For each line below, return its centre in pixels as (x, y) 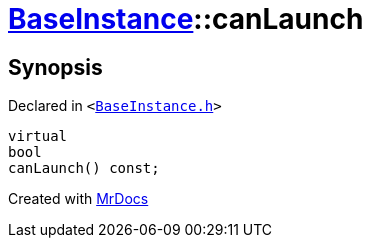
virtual (38, 136)
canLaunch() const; (84, 168)
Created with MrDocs (78, 199)
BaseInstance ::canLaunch (186, 19)
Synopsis (55, 67)
